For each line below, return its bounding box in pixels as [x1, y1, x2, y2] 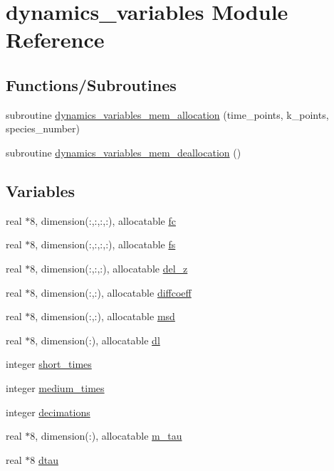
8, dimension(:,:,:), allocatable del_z [30, 260, 188, 275]
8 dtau [30, 452, 58, 467]
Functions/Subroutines [6, 73, 177, 95]
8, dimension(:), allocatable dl [30, 332, 160, 347]
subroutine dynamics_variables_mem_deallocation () [6, 144, 241, 159]
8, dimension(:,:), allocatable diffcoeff [30, 285, 192, 300]
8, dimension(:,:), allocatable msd [30, 309, 175, 324]
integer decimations [6, 404, 90, 419]
